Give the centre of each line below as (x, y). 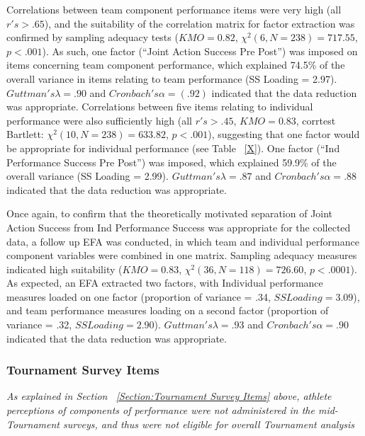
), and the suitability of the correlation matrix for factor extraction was (200, 23)
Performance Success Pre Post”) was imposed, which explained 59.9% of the (172, 162)
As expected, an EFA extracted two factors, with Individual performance (165, 283)
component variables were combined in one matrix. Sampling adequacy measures (182, 255)
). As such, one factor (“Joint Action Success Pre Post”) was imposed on (200, 51)
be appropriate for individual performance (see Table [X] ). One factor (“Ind (173, 148)
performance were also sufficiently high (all (99, 120)
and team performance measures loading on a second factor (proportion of (168, 310)
